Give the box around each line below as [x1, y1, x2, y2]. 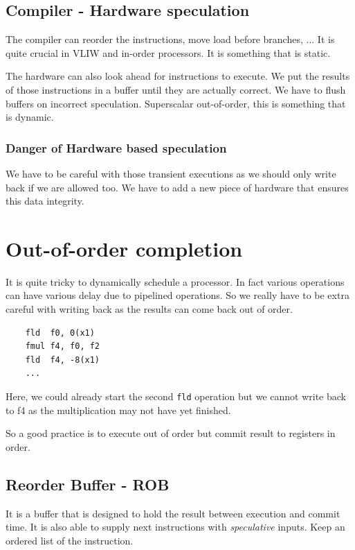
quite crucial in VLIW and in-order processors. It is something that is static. [6, 45, 331, 60]
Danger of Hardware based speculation [6, 139, 227, 156]
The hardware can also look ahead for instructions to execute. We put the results [6, 69, 350, 83]
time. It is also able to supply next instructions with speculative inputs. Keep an [6, 519, 345, 534]
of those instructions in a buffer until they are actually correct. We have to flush [6, 82, 346, 96]
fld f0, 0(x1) [25, 327, 95, 338]
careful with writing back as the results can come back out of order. [6, 302, 293, 316]
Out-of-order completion [6, 234, 243, 262]
